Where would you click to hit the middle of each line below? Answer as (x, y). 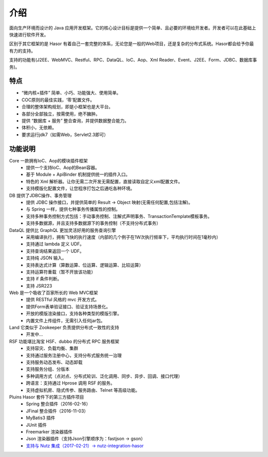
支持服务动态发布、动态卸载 (54, 362)
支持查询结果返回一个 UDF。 (55, 251)
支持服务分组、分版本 (48, 369)
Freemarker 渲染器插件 (49, 432)
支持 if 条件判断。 (44, 279)
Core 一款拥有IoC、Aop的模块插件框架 (48, 160)
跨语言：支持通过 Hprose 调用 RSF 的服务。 (70, 383)
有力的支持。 (22, 51)
